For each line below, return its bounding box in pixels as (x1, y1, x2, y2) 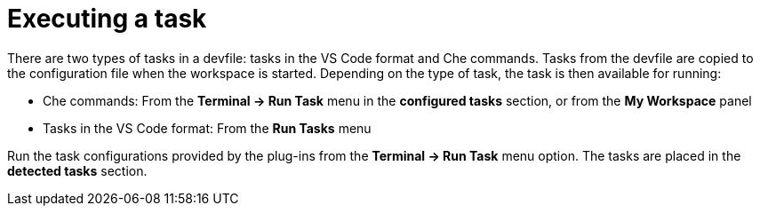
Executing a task (7, 4, 207, 34)
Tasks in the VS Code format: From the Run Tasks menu (43, 120, 372, 136)
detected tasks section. (7, 162, 148, 178)
